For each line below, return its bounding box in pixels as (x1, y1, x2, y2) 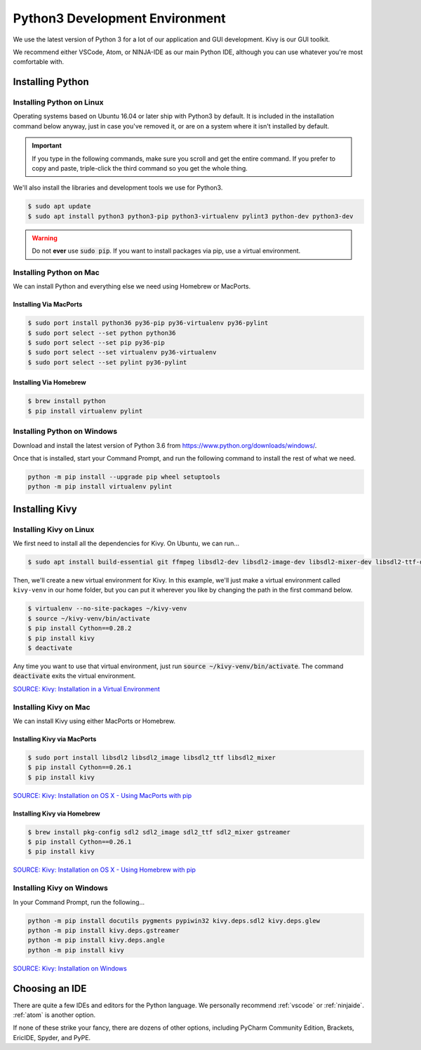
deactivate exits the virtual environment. (13, 672, 136, 680)
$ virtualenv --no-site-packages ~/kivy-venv (27, 604, 187, 613)
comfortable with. (13, 58, 65, 66)
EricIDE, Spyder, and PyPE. (13, 1033, 91, 1042)
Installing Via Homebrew (13, 378, 87, 387)
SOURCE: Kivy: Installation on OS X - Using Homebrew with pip (13, 865, 196, 874)
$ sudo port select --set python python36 (27, 328, 176, 337)
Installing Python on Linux (13, 98, 104, 107)
